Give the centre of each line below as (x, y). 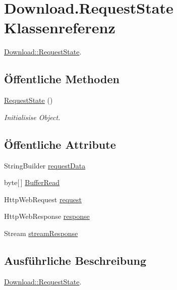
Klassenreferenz (60, 27)
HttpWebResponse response (47, 216)
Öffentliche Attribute (60, 144)
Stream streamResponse (41, 233)
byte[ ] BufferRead (32, 182)
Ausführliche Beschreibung (75, 260)
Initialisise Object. (32, 117)
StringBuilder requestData (45, 165)
